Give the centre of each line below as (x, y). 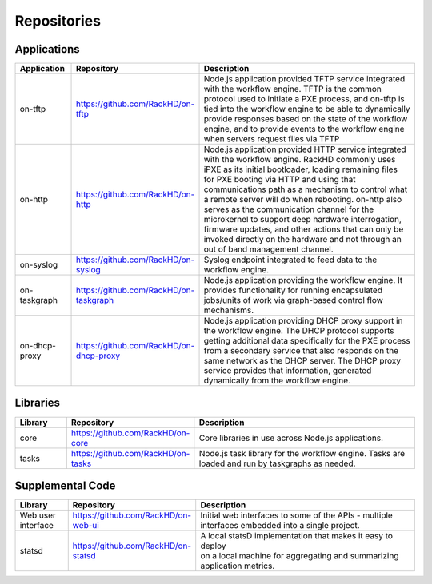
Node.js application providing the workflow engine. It (303, 280)
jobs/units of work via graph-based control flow (294, 300)
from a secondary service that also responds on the (301, 351)
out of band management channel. (268, 249)
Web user (38, 515)
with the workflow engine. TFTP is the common (292, 89)
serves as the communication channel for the (289, 209)
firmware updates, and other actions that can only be (304, 229)
